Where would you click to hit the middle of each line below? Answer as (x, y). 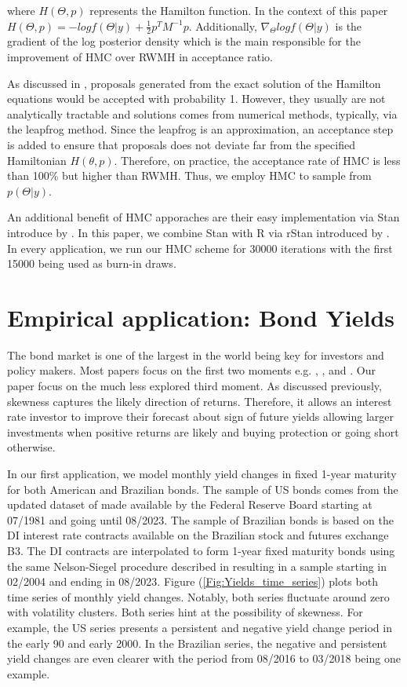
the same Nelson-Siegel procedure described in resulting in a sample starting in (197, 566)
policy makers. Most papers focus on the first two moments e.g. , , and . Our (192, 370)
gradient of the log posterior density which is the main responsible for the (184, 41)
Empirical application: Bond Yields (201, 317)
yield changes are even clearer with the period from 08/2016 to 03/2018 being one (204, 658)
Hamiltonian (37, 160)
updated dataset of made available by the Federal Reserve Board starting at (190, 504)
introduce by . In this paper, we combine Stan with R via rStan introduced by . (198, 232)
